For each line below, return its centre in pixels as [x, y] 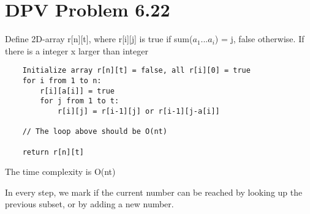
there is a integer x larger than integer [77, 50]
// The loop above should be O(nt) [95, 132]
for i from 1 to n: [62, 80]
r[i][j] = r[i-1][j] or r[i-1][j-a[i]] [138, 111]
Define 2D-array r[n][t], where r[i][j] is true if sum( [99, 39]
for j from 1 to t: [80, 101]
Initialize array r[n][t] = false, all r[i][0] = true [136, 71]
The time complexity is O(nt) [60, 172]
